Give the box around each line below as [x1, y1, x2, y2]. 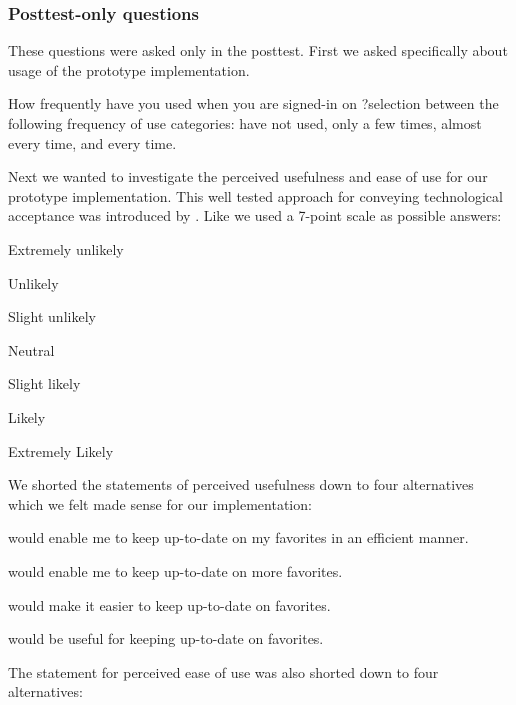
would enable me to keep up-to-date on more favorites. [8, 560, 343, 581]
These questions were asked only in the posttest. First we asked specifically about [8, 40, 508, 61]
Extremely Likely [8, 440, 114, 461]
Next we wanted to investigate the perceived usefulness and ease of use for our [8, 166, 488, 187]
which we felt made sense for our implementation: [8, 493, 312, 514]
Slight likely [8, 373, 81, 394]
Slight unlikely [8, 306, 96, 327]
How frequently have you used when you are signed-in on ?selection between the [8, 93, 499, 114]
